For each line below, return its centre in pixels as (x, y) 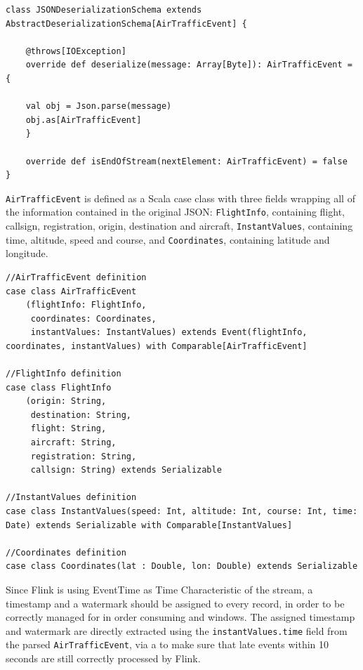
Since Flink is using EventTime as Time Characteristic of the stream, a (159, 589)
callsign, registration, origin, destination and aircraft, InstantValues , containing (179, 226)
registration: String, (84, 456)
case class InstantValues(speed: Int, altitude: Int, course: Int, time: (182, 512)
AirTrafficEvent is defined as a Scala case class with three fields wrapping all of (180, 198)
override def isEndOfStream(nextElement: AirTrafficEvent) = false (186, 161)
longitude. (27, 253)
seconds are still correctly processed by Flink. (103, 658)
